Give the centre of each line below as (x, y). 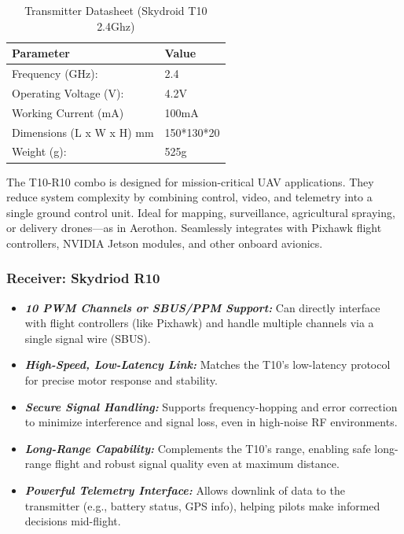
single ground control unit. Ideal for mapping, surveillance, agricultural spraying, (201, 212)
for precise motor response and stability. (121, 380)
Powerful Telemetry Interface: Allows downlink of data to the (185, 490)
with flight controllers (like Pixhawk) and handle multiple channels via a (199, 323)
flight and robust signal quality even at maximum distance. (197, 464)
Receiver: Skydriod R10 (83, 278)
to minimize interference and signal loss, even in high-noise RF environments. (211, 422)
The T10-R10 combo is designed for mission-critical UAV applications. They (190, 181)
